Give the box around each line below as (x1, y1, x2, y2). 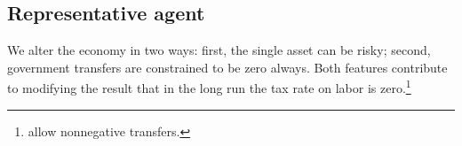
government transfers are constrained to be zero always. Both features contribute (7, 58, 448, 76)
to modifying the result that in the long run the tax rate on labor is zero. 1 (7, 76, 411, 97)
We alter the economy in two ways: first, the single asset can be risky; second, (7, 41, 431, 59)
